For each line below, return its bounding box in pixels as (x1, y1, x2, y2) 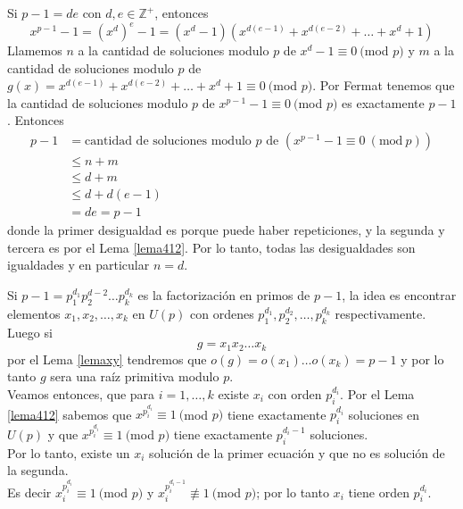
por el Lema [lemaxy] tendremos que (7, 349, 207, 368)
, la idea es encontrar (342, 286, 457, 304)
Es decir (7, 482, 52, 501)
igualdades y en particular (7, 255, 150, 274)
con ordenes (190, 304, 254, 322)
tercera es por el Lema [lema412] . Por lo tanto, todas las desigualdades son (7, 238, 416, 256)
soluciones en (348, 405, 420, 423)
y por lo (401, 349, 444, 368)
